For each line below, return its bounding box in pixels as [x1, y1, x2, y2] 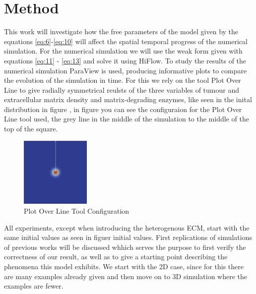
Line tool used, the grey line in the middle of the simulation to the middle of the [4, 114, 249, 124]
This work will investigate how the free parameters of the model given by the [4, 26, 239, 37]
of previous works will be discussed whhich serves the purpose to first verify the [4, 241, 246, 252]
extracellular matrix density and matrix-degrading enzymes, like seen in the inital [4, 94, 252, 105]
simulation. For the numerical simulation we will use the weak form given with [4, 46, 243, 56]
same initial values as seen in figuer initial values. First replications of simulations [4, 232, 252, 242]
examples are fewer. [4, 281, 64, 291]
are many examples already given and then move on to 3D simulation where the [4, 271, 248, 281]
